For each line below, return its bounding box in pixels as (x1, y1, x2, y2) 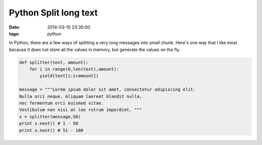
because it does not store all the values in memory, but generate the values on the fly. (9, 47, 180, 52)
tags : (9, 31, 20, 36)
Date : (9, 24, 20, 30)
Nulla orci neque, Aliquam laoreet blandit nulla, (19, 94, 143, 99)
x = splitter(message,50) (19, 114, 81, 119)
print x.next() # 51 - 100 (19, 128, 83, 133)
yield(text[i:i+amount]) (39, 73, 99, 79)
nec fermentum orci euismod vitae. (19, 100, 104, 106)
